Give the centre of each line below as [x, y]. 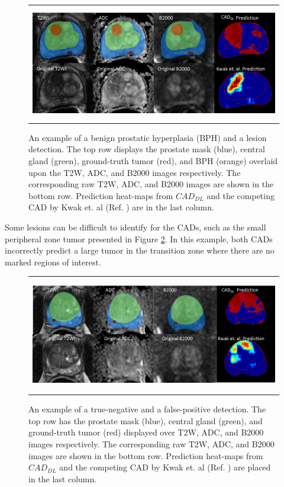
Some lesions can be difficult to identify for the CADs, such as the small [135, 227]
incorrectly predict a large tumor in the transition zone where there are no [140, 250]
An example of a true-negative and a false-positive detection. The [147, 409]
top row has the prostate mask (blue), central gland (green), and [146, 420]
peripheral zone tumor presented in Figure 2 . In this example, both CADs [139, 238]
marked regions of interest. [53, 262]
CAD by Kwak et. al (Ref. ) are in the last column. [121, 207]
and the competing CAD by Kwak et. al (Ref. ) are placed [165, 467]
